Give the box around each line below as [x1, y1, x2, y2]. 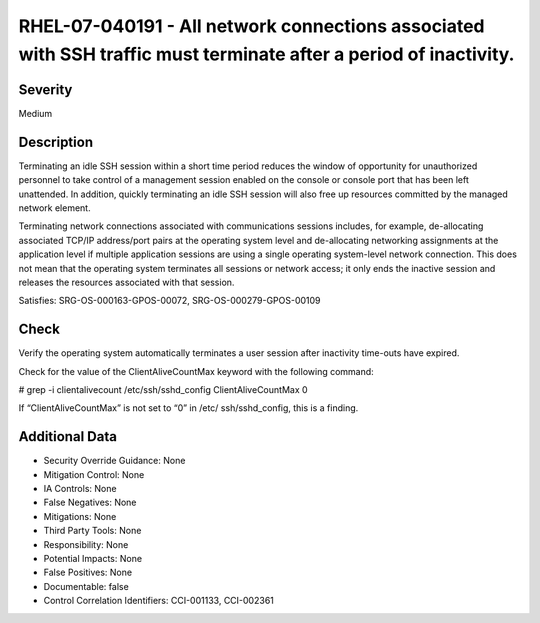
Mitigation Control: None [43, 468, 145, 480]
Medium [18, 107, 53, 119]
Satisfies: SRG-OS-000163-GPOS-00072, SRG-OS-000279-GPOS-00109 [18, 295, 321, 307]
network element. [18, 201, 91, 214]
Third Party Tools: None [43, 525, 142, 537]
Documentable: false [43, 580, 129, 592]
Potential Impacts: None [43, 553, 143, 564]
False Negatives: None [43, 496, 137, 509]
